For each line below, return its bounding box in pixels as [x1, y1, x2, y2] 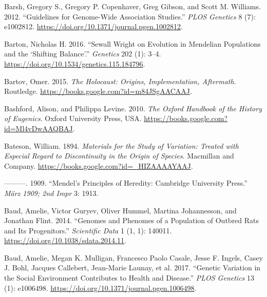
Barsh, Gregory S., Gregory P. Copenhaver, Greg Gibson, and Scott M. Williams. [4, 1, 261, 11]
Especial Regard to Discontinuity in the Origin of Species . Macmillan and [4, 150, 234, 161]
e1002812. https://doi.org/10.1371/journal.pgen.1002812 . [4, 21, 183, 32]
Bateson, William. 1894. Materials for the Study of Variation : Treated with [4, 140, 239, 151]
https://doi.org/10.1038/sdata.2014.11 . [4, 235, 126, 246]
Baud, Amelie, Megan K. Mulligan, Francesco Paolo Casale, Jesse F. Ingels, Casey [4, 252, 263, 263]
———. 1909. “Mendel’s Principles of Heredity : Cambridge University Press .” [4, 177, 247, 188]
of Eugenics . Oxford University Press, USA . [4, 113, 142, 124]
